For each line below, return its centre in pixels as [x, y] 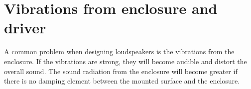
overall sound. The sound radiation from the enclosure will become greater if [121, 71]
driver [25, 28]
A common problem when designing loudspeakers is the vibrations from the [119, 51]
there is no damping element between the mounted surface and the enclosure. [122, 81]
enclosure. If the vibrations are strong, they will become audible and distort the [125, 61]
